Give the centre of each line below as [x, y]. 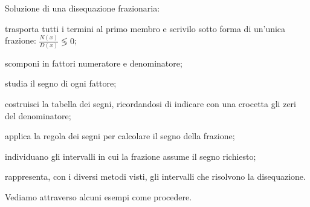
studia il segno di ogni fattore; [61, 83]
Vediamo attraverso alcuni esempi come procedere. [98, 196]
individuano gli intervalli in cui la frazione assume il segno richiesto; [131, 156]
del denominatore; [38, 115]
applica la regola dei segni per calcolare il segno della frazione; [120, 136]
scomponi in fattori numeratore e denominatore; [94, 63]
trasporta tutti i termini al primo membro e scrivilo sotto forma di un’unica [145, 28]
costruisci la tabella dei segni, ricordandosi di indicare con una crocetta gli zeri [150, 103]
